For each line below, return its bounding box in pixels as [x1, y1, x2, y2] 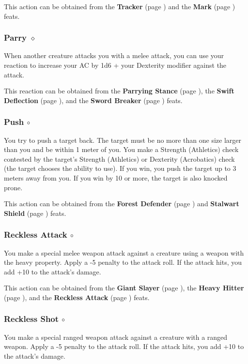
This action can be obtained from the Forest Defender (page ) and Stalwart [4, 198, 239, 209]
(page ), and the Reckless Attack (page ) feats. [4, 292, 150, 302]
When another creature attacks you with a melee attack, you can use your [4, 50, 224, 61]
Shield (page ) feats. [4, 208, 66, 218]
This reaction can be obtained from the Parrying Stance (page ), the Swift [4, 86, 234, 96]
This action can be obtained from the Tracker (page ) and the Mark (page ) [4, 1, 235, 11]
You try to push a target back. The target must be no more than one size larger [4, 135, 242, 145]
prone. [4, 182, 23, 192]
